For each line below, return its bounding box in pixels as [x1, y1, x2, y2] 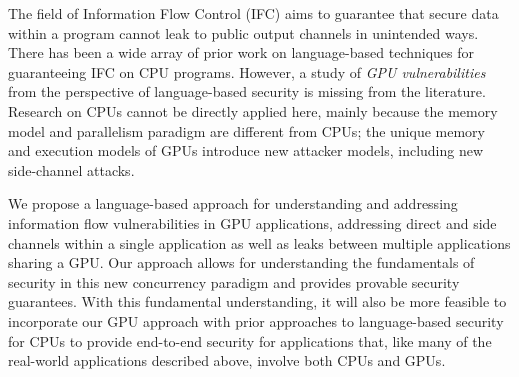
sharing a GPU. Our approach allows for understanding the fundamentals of [8, 252, 475, 273]
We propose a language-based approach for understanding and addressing [8, 193, 458, 214]
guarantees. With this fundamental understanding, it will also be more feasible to [8, 291, 507, 312]
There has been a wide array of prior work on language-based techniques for [8, 42, 475, 63]
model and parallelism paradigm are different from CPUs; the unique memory [8, 120, 485, 141]
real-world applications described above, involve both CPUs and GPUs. [8, 350, 446, 371]
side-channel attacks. [8, 159, 135, 180]
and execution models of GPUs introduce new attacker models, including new [8, 140, 484, 161]
